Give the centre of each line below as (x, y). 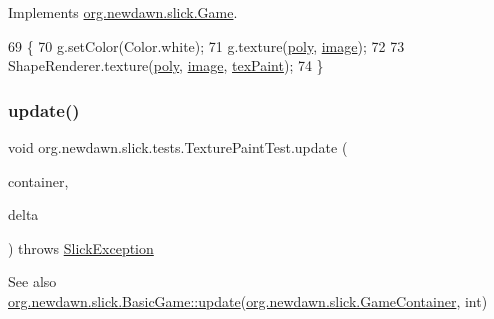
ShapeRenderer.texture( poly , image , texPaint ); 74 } (166, 65)
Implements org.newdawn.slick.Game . (123, 12)
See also (32, 281)
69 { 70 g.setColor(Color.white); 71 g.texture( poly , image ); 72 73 (206, 45)
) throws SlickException (81, 247)
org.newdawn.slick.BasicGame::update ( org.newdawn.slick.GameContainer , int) (248, 300)
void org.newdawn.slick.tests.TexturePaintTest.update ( (178, 147)
